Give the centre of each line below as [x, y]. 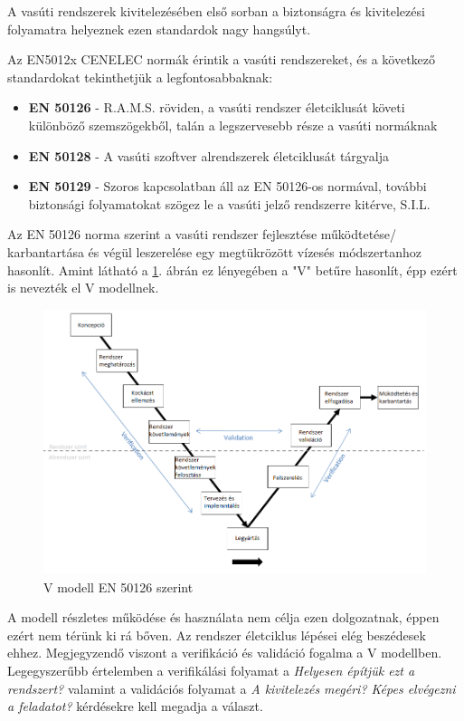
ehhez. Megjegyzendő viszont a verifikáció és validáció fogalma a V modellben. [225, 653]
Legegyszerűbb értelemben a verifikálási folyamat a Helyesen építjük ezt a [211, 670]
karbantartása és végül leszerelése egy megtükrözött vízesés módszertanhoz [214, 251]
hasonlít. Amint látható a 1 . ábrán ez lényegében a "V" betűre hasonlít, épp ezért [232, 269]
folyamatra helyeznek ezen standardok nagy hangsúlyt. [159, 29]
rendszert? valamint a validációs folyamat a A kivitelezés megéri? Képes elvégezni [232, 688]
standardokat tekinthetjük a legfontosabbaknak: [140, 77]
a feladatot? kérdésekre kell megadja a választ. [135, 706]
